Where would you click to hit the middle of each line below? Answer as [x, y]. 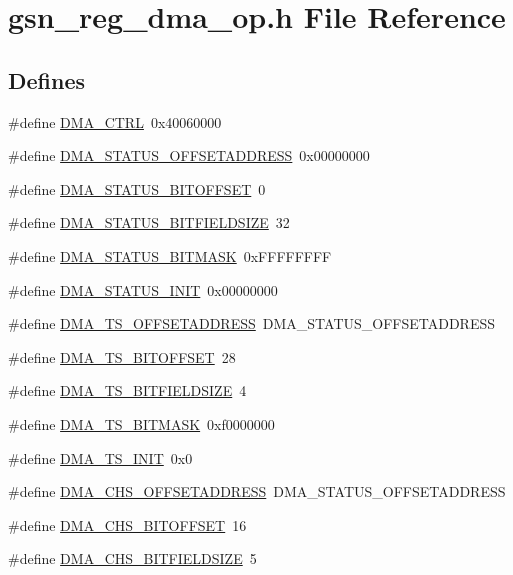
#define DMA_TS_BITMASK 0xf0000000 [141, 423]
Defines [47, 79]
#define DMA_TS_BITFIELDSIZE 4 [127, 390]
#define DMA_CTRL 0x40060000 [115, 121]
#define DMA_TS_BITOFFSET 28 [122, 356]
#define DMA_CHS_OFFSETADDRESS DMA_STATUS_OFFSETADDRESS [257, 491]
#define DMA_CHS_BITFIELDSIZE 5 [132, 558]
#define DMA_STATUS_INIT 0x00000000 [143, 289]
